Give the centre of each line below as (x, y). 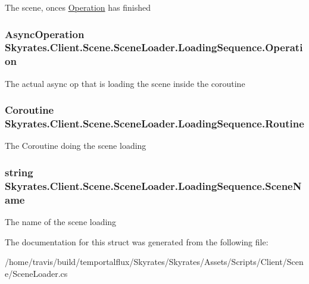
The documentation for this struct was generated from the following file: (137, 241)
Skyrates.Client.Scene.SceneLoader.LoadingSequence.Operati (154, 47)
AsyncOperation (45, 34)
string (19, 172)
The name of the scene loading (61, 222)
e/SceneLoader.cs (36, 273)
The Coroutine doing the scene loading (76, 146)
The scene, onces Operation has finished (78, 7)
